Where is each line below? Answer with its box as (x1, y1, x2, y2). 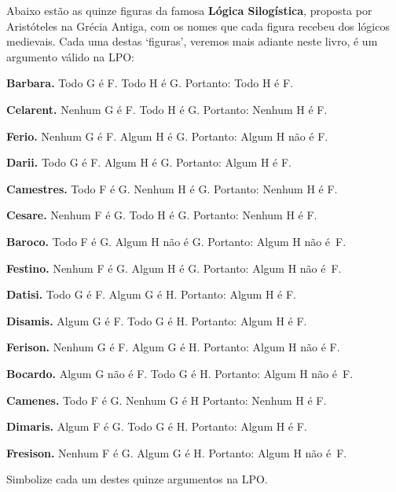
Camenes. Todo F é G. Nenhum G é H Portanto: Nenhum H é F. (6, 391, 327, 408)
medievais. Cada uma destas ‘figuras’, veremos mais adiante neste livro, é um (6, 33, 378, 50)
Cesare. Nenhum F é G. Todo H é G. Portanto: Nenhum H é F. (6, 207, 317, 223)
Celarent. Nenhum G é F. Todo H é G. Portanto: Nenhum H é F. (6, 101, 328, 117)
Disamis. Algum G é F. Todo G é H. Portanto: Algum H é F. (6, 312, 307, 329)
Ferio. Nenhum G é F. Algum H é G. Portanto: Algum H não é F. (6, 127, 328, 144)
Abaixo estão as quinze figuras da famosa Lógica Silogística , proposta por (6, 2, 372, 18)
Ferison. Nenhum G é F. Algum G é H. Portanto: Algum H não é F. (6, 339, 340, 355)
